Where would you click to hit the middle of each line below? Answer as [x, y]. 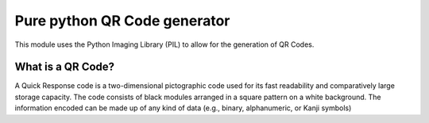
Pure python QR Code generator [122, 21]
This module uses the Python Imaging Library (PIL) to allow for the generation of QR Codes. [164, 44]
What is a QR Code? [65, 67]
